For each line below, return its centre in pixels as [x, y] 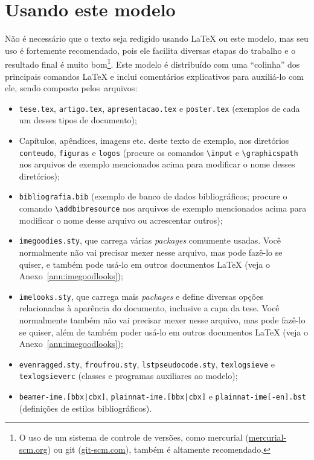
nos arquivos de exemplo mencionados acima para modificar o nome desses [157, 164]
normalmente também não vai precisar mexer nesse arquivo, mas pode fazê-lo [162, 320]
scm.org [33, 449]
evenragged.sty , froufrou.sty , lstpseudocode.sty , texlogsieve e [147, 364]
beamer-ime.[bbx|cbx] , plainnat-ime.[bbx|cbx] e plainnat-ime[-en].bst [162, 396]
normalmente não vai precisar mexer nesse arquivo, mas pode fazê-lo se [151, 252]
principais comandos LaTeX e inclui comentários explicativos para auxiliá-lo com [154, 76]
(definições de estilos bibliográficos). [85, 408]
